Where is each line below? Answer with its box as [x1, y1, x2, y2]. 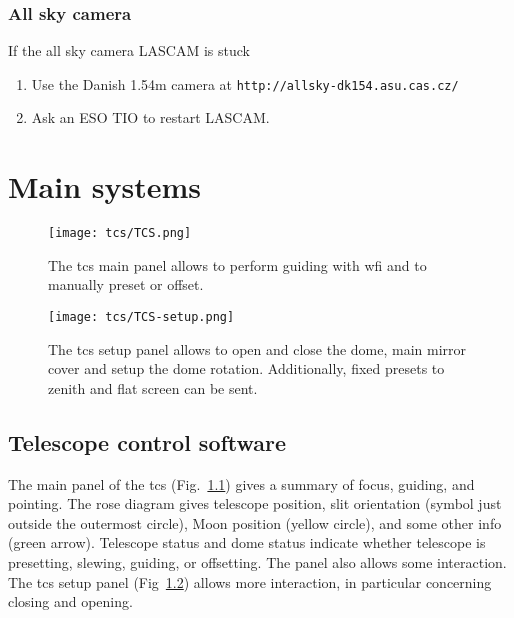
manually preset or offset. [48, 274, 204, 295]
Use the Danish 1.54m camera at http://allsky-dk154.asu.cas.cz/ [31, 73, 459, 94]
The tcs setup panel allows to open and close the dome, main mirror [48, 338, 467, 359]
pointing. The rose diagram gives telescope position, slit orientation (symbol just [8, 493, 502, 514]
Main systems [8, 166, 202, 207]
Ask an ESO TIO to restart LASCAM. [31, 107, 270, 128]
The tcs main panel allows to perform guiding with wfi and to [48, 254, 427, 275]
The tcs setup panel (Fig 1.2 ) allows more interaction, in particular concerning [8, 571, 492, 592]
